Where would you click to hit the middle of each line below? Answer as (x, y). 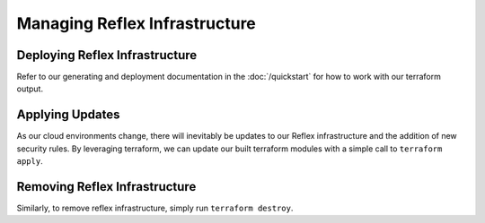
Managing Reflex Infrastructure (136, 23)
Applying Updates (68, 115)
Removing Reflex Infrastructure (106, 187)
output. (30, 89)
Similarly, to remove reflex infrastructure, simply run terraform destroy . (155, 208)
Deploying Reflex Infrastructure (107, 55)
